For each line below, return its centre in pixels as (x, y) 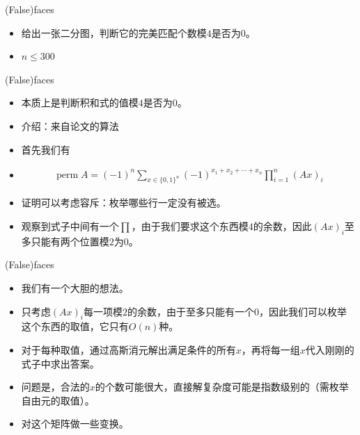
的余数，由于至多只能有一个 (190, 311)
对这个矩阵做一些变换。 (75, 424)
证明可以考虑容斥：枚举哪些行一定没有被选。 (124, 203)
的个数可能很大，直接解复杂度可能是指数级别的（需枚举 (222, 387)
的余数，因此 (282, 226)
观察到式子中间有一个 (70, 226)
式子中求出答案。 (60, 363)
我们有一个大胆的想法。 (75, 288)
